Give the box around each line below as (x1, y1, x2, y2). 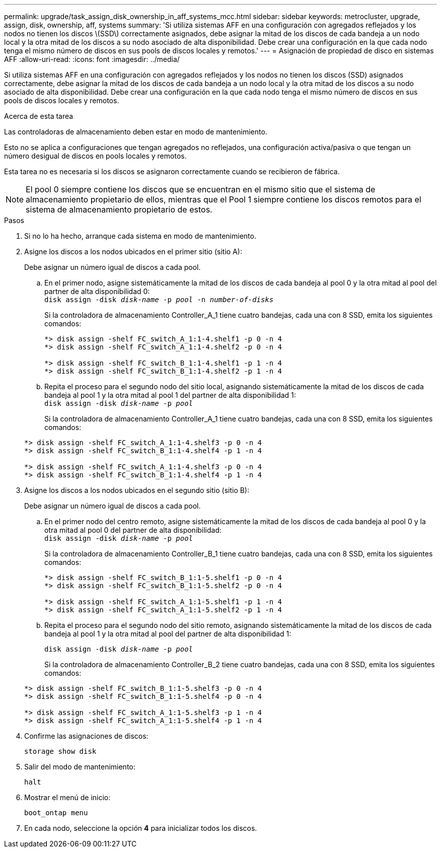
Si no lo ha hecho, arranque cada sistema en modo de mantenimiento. (24, 232, 256, 240)
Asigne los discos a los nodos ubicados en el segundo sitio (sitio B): (24, 486, 250, 494)
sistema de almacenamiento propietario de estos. (26, 204, 212, 215)
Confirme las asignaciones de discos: (24, 732, 149, 740)
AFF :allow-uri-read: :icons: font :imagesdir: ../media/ (4, 55, 180, 63)
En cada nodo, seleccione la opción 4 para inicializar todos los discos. (24, 824, 257, 832)
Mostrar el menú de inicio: (24, 793, 111, 802)
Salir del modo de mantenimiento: (24, 762, 135, 771)
